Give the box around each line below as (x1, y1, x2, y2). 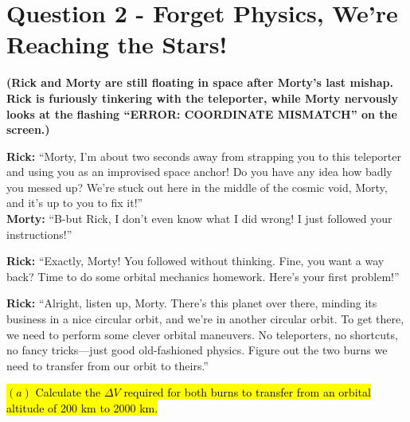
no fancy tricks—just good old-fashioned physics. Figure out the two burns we (6, 342, 388, 358)
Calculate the (35, 384, 101, 401)
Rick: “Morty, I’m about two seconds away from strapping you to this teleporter (6, 147, 401, 164)
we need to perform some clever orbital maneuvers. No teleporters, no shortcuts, (6, 326, 398, 342)
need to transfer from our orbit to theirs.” (6, 357, 209, 373)
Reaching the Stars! (6, 28, 228, 61)
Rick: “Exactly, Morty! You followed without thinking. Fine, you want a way (6, 252, 385, 269)
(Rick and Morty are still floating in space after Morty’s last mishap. (6, 74, 393, 91)
